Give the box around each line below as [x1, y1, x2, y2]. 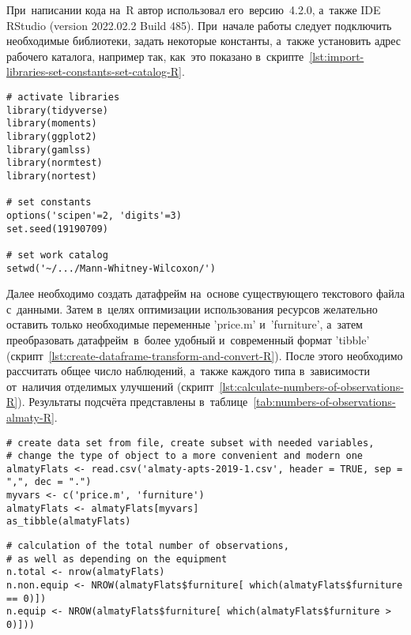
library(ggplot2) [6, 130, 97, 142]
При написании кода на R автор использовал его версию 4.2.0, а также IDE [6, 2, 381, 17]
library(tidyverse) [6, 104, 108, 116]
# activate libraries [6, 91, 120, 103]
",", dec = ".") [6, 476, 92, 488]
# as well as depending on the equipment [6, 553, 228, 565]
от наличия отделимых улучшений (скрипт [6, 378, 214, 394]
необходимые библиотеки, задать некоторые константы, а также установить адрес [6, 32, 402, 49]
